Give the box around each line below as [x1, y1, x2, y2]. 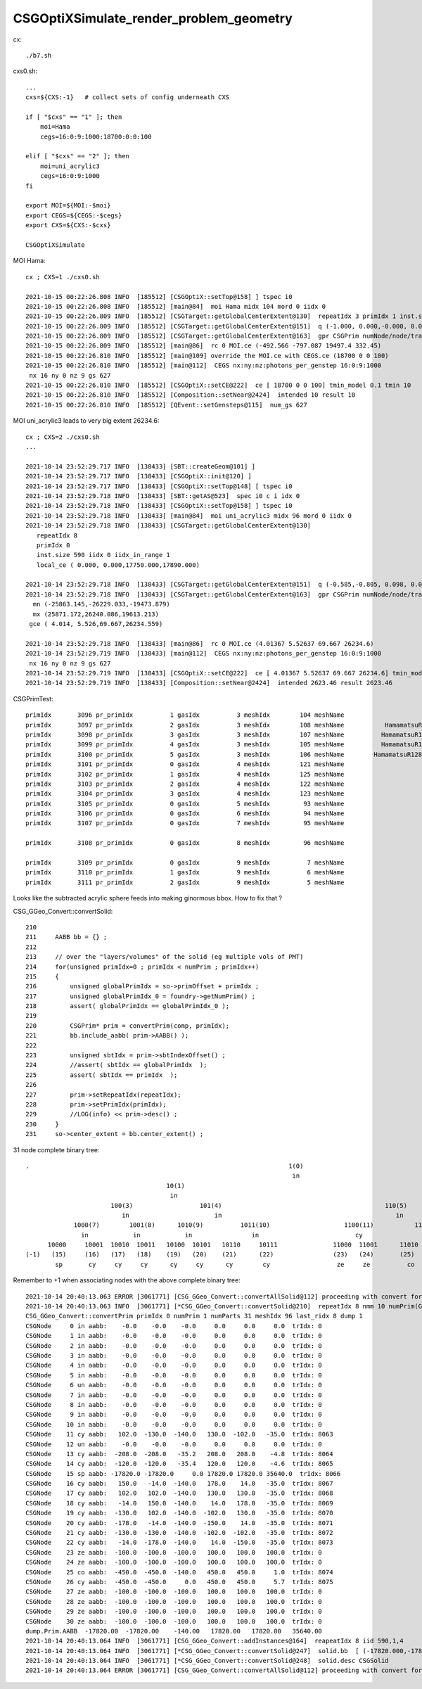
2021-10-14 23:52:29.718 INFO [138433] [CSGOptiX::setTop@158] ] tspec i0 [25, 502, 293, 510]
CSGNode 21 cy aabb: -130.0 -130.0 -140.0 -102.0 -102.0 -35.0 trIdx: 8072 [25, 1529, 333, 1537]
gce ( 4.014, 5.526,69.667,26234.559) [29, 620, 163, 628]
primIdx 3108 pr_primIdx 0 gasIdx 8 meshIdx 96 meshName [25, 839, 345, 847]
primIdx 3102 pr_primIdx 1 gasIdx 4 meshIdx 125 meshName [25, 770, 345, 778]
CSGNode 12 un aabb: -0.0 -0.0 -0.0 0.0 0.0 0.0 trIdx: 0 [25, 1440, 323, 1448]
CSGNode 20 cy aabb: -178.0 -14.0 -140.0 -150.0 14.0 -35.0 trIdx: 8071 [25, 1519, 333, 1527]
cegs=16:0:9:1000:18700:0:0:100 [39, 132, 152, 141]
